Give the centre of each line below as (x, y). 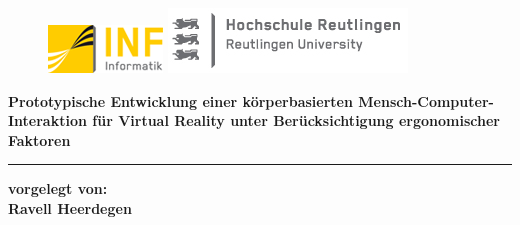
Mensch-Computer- (426, 100)
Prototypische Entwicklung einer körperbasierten (180, 100)
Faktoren (39, 139)
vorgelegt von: (58, 188)
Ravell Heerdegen (70, 207)
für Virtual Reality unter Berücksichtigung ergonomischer (296, 120)
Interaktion (47, 120)
